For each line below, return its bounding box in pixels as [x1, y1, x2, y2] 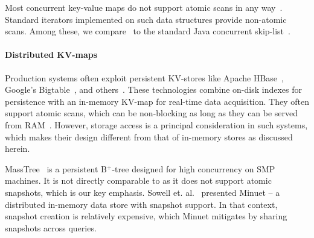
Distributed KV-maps [5, 48, 98, 61]
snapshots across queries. [5, 221, 97, 234]
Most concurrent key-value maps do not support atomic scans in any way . [5, 1, 283, 13]
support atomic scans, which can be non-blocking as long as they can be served [5, 107, 298, 119]
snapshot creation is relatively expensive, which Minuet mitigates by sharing [5, 210, 287, 222]
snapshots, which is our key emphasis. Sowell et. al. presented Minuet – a [5, 186, 280, 198]
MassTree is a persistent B [5, 162, 107, 175]
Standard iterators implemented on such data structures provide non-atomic [5, 13, 287, 25]
